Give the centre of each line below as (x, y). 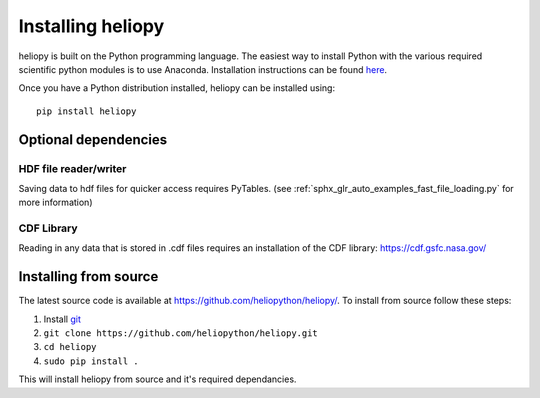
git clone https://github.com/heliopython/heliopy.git (181, 333)
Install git (62, 319)
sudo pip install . (91, 361)
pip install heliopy (86, 111)
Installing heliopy (91, 26)
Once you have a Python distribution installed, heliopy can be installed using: (176, 88)
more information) (55, 202)
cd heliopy (70, 347)
